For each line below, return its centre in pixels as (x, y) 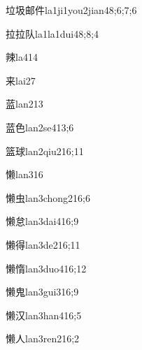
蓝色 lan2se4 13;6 (40, 127)
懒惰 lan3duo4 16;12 (46, 268)
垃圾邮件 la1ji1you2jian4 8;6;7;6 (71, 10)
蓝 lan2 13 (24, 104)
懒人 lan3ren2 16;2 (43, 338)
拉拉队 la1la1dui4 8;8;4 (52, 33)
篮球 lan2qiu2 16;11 (45, 151)
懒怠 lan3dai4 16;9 (42, 221)
